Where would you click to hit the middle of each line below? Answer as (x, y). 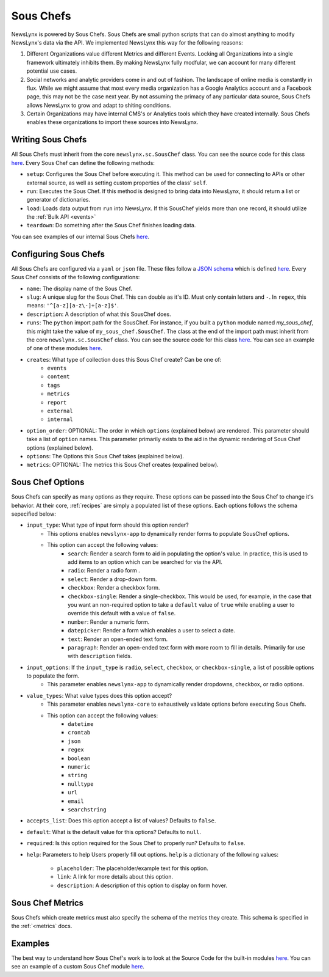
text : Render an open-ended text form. (118, 639)
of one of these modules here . (65, 348)
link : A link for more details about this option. (115, 877)
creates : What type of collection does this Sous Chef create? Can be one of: (124, 359)
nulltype (81, 784)
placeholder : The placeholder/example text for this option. (133, 868)
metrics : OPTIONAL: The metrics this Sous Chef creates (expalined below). (122, 465)
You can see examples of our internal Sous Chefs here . (80, 236)
